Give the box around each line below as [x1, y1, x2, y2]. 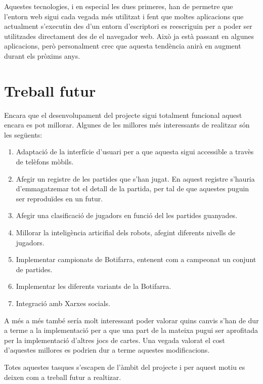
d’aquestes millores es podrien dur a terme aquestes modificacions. [4, 345, 210, 355]
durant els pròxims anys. [4, 50, 80, 61]
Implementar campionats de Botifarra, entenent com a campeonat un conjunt [16, 254, 256, 265]
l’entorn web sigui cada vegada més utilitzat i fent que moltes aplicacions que [4, 11, 244, 21]
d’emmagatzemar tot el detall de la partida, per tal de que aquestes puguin [16, 183, 249, 194]
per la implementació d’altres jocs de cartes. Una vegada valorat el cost [4, 334, 225, 345]
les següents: [4, 129, 42, 140]
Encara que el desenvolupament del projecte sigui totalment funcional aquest [4, 109, 242, 120]
